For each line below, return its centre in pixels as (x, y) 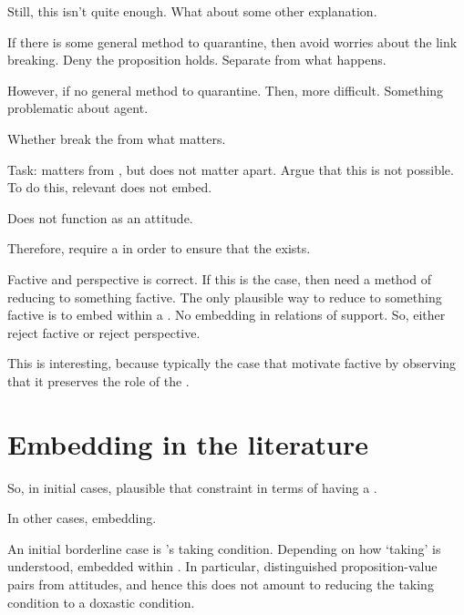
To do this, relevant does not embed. (110, 187)
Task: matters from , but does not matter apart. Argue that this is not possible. (231, 169)
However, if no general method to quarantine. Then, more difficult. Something (226, 90)
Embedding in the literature (188, 443)
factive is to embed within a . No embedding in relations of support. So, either (227, 315)
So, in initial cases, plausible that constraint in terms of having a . (192, 487)
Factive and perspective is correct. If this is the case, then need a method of (219, 278)
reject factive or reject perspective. (104, 332)
